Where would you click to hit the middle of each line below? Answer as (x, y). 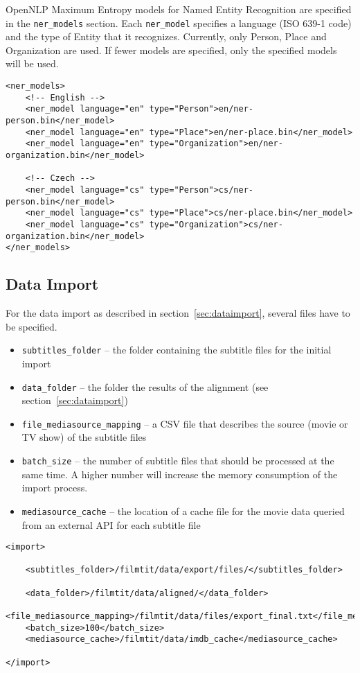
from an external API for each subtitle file (111, 524)
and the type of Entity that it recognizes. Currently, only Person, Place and (166, 36)
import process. (55, 488)
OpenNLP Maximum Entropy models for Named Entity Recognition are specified (179, 9)
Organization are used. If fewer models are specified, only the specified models (171, 50)
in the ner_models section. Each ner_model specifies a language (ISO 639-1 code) (179, 23)
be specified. (31, 326)
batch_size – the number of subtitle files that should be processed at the (178, 461)
